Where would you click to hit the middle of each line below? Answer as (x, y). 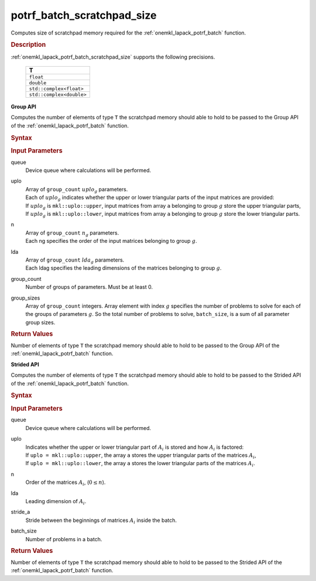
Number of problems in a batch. (64, 539)
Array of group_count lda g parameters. (75, 260)
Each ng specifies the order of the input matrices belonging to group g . (111, 241)
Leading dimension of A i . (56, 502)
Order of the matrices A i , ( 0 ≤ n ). (66, 483)
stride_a (20, 512)
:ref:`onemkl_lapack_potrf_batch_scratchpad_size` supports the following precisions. (113, 57)
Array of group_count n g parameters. (72, 233)
